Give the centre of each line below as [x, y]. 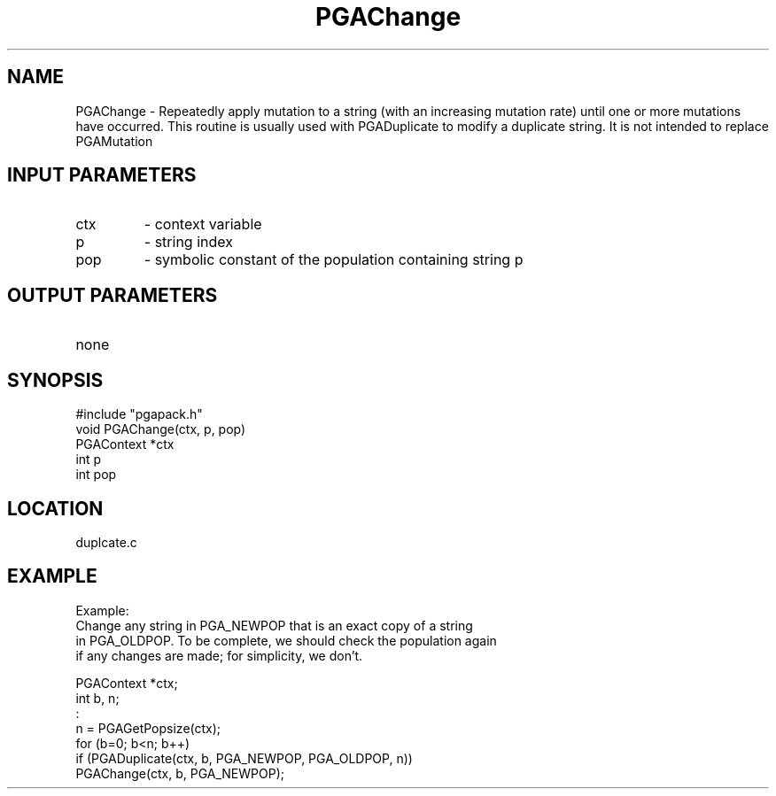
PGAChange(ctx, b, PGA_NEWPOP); [180, 773]
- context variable [203, 224]
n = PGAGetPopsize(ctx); [148, 728]
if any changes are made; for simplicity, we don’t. [219, 655]
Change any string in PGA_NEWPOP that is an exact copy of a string [274, 625]
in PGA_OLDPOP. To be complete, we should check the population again [286, 640]
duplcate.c [106, 542]
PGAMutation [114, 141]
